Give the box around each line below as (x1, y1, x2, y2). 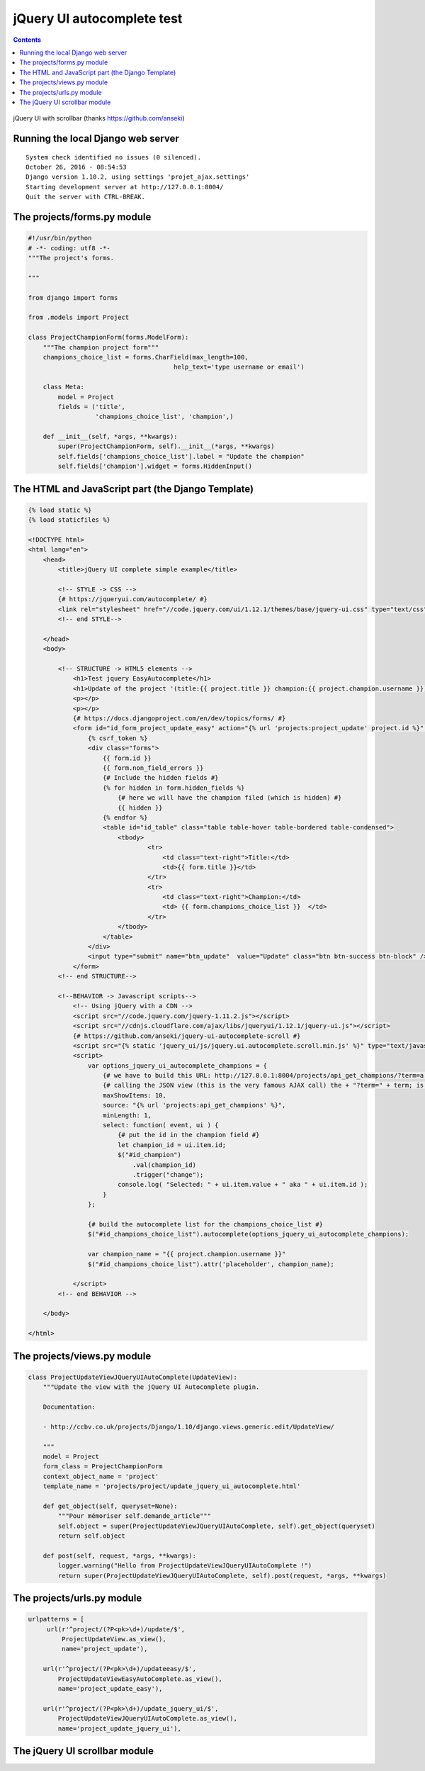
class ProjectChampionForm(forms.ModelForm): (28, 333, 189, 342)
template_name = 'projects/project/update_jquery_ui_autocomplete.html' (42, 1482, 301, 1490)
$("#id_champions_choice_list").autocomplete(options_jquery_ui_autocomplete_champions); (87, 1230, 409, 1239)
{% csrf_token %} (87, 734, 148, 742)
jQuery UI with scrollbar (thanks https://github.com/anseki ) (13, 114, 185, 123)
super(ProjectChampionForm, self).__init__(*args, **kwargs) (57, 442, 275, 450)
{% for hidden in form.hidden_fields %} (103, 783, 245, 792)
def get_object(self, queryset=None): (42, 1502, 178, 1510)
